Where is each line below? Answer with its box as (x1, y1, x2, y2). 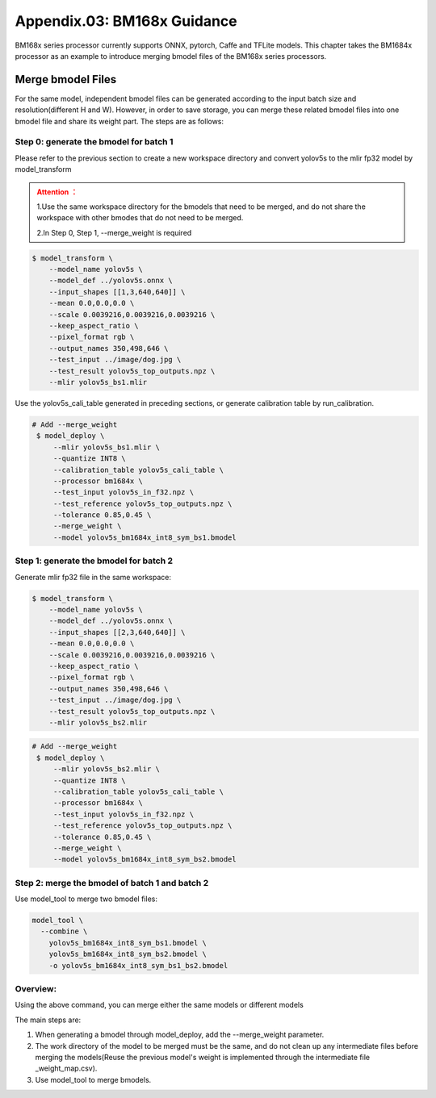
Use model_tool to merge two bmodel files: (15, 894, 157, 904)
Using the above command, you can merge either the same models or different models (15, 1000, 304, 1010)
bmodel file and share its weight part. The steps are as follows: (15, 116, 224, 126)
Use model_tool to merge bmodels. (35, 1075, 152, 1084)
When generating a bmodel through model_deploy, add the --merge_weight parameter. (35, 1029, 325, 1040)
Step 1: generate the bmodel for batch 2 (15, 555, 174, 566)
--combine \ (40, 927, 88, 936)
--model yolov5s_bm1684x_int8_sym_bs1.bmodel (52, 532, 237, 542)
